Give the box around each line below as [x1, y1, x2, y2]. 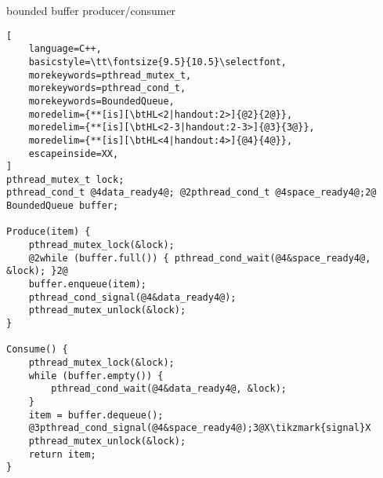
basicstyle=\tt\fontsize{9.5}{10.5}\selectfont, [28, 56, 287, 68]
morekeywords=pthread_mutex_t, [28, 69, 192, 81]
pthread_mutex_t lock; [6, 173, 125, 185]
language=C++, [28, 43, 102, 55]
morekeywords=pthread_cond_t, [28, 82, 186, 94]
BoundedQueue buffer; [6, 200, 119, 212]
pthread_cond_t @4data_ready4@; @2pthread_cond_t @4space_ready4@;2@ [6, 187, 377, 199]
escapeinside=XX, [28, 148, 119, 159]
